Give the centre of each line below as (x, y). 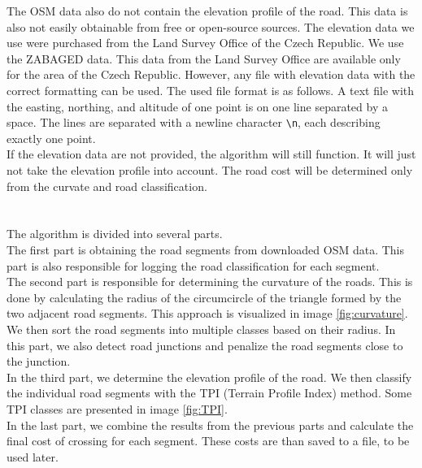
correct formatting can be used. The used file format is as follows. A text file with (211, 90)
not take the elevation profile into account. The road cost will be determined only (210, 170)
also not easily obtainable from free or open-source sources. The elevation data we (211, 26)
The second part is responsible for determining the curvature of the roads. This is (210, 282)
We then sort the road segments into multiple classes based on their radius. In (201, 329)
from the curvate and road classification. (107, 186)
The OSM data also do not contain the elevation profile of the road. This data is (207, 11)
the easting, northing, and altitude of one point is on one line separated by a (197, 106)
